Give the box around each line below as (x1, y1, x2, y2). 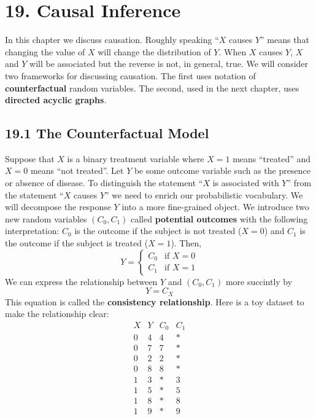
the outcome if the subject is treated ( (5, 237, 148, 249)
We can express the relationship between (5, 275, 158, 288)
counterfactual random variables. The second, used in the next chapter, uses (5, 81, 299, 94)
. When (218, 45, 247, 58)
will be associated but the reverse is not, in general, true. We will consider (29, 57, 309, 70)
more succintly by (225, 275, 293, 288)
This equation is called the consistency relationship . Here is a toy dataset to (5, 295, 304, 308)
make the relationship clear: (5, 307, 109, 320)
